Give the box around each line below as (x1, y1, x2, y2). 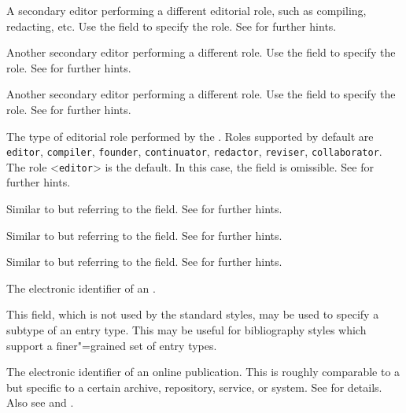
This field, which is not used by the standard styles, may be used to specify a (6, 306, 379, 323)
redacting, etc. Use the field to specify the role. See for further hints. (6, 17, 337, 34)
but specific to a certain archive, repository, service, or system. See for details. (6, 378, 382, 395)
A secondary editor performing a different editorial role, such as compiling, (6, 2, 367, 18)
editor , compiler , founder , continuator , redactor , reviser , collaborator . (6, 143, 382, 160)
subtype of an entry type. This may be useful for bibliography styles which (6, 322, 367, 338)
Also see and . (6, 394, 74, 411)
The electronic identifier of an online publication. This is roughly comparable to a (6, 363, 400, 380)
